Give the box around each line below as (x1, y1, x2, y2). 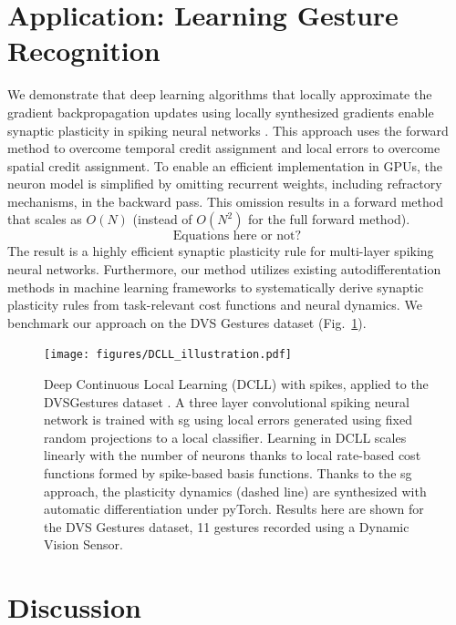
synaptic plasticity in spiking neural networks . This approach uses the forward (7, 120, 449, 139)
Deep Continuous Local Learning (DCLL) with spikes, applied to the (44, 374, 429, 394)
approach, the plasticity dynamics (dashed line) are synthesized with (44, 481, 427, 500)
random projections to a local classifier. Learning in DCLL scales (44, 427, 407, 446)
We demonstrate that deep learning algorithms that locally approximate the (7, 85, 432, 104)
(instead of (132, 210, 192, 229)
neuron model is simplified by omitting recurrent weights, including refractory (7, 174, 442, 193)
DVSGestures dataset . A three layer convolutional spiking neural (44, 392, 409, 411)
